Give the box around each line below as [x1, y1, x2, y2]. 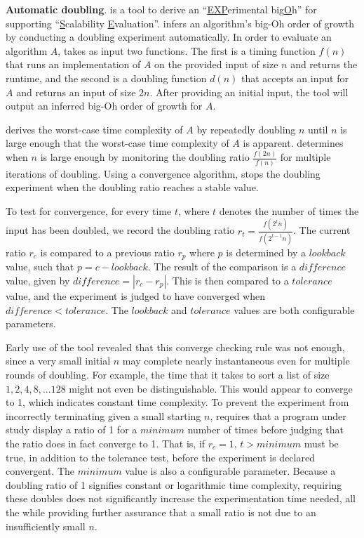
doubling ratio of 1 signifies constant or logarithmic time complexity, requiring [6, 477, 342, 492]
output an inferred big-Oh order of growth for [6, 98, 203, 113]
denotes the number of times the [219, 203, 359, 218]
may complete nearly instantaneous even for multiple [122, 353, 350, 368]
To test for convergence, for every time [6, 203, 172, 218]
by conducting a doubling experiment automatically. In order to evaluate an [6, 29, 332, 44]
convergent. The [6, 464, 75, 478]
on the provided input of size [154, 57, 278, 72]
